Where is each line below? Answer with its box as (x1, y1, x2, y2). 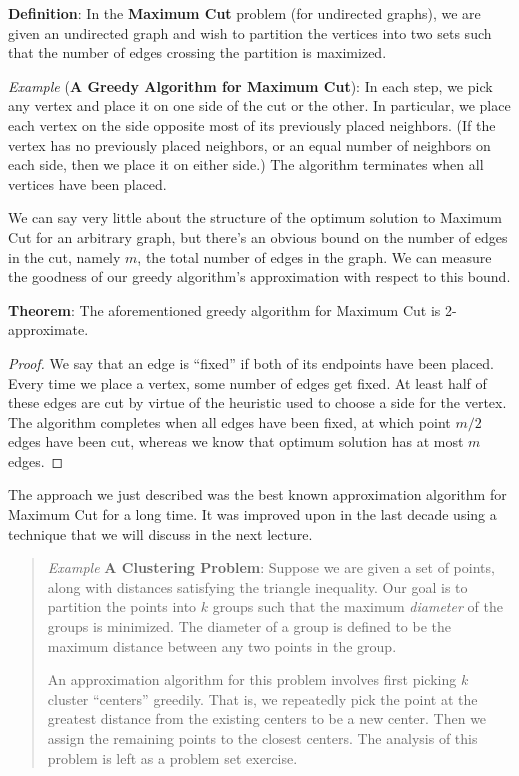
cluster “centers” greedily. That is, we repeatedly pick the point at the (47, 688, 478, 709)
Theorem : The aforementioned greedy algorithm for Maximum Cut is (8, 299, 441, 320)
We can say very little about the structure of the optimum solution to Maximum (8, 207, 502, 228)
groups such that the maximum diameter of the (212, 596, 503, 617)
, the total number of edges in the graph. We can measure (137, 246, 492, 267)
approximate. (8, 319, 89, 340)
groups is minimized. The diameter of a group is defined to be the (47, 616, 452, 637)
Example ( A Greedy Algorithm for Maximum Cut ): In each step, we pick (8, 75, 493, 96)
